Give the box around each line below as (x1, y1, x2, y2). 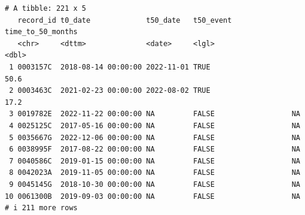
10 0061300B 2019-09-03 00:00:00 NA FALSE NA (5, 192, 300, 201)
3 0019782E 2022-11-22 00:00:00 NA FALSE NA (9, 110, 300, 119)
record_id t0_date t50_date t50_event (17, 16, 232, 25)
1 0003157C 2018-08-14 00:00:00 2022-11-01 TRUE (9, 62, 211, 71)
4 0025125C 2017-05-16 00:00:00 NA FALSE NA (9, 121, 300, 130)
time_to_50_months (5, 28, 78, 37)
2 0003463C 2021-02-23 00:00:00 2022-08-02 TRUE (9, 86, 211, 95)
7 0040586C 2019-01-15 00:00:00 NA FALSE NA (9, 156, 300, 165)
